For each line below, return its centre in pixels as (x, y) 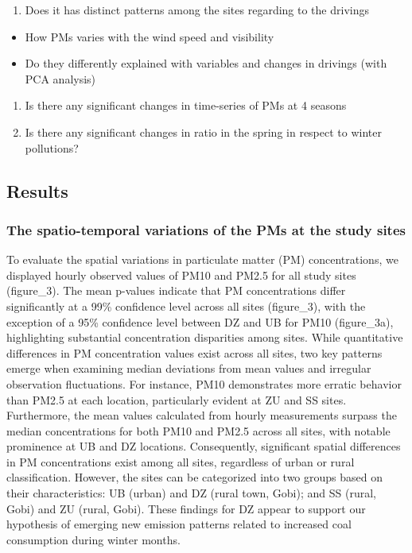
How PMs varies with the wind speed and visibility (150, 36)
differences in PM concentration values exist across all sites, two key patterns (194, 352)
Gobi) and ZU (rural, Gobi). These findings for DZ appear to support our (186, 508)
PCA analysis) (60, 78)
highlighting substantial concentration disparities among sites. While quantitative (205, 337)
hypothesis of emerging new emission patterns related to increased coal (179, 524)
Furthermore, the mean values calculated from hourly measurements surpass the (202, 415)
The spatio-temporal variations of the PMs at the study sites (206, 229)
